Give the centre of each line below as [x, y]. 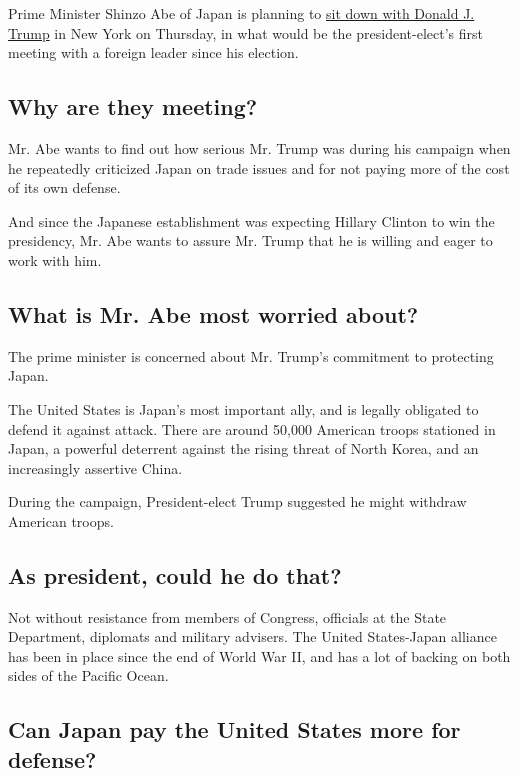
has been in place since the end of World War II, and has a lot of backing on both [259, 655]
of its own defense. [64, 187]
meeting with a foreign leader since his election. [153, 52]
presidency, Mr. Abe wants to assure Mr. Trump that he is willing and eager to [250, 240]
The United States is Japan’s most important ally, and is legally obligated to [243, 408]
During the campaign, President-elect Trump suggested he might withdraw [237, 501]
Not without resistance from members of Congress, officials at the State [227, 616]
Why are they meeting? [133, 106]
